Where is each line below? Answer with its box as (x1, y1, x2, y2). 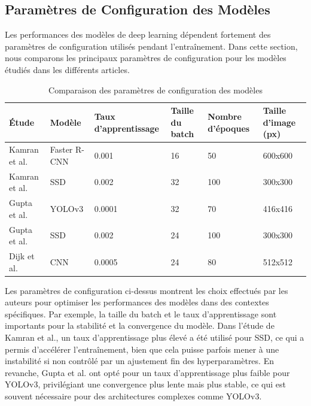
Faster (50, 143, 73, 156)
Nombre (208, 110, 242, 122)
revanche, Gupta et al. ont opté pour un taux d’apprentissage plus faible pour (5, 366, 290, 378)
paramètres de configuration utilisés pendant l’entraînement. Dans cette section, (5, 40, 298, 52)
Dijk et (9, 249, 35, 262)
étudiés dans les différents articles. (5, 63, 130, 75)
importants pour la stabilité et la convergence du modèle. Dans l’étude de (5, 319, 275, 332)
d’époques (208, 122, 250, 134)
